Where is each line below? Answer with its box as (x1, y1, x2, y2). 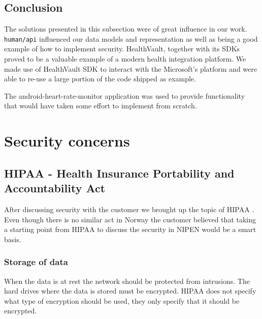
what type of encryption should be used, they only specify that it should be (4, 295, 240, 306)
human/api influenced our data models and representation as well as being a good (4, 33, 258, 44)
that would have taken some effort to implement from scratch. (4, 100, 197, 111)
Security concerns (4, 130, 130, 151)
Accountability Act (4, 180, 106, 196)
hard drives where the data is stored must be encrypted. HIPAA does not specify (4, 285, 256, 296)
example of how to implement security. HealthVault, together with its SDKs (4, 43, 240, 54)
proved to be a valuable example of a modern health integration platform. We (4, 53, 246, 64)
